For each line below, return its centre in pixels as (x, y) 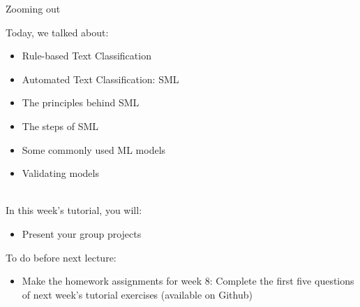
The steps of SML (60, 126)
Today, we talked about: (57, 32)
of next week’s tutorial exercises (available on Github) (137, 294)
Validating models (60, 173)
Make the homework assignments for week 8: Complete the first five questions (188, 281)
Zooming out (33, 8)
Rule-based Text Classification (87, 56)
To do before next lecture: (61, 257)
